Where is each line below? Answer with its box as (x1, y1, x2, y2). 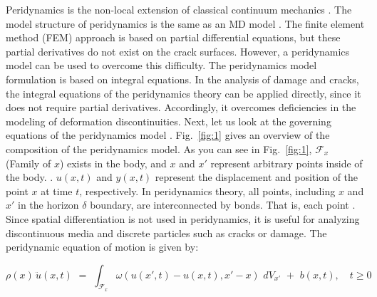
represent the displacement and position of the (155, 170, 358, 184)
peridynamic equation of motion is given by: (6, 239, 199, 254)
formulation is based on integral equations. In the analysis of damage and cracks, (6, 71, 359, 86)
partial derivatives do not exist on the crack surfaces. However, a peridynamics (6, 43, 350, 58)
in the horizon (18, 197, 79, 212)
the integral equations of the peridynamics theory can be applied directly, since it (6, 85, 361, 100)
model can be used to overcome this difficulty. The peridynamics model (6, 58, 317, 73)
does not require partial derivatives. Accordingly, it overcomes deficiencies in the (6, 100, 356, 115)
